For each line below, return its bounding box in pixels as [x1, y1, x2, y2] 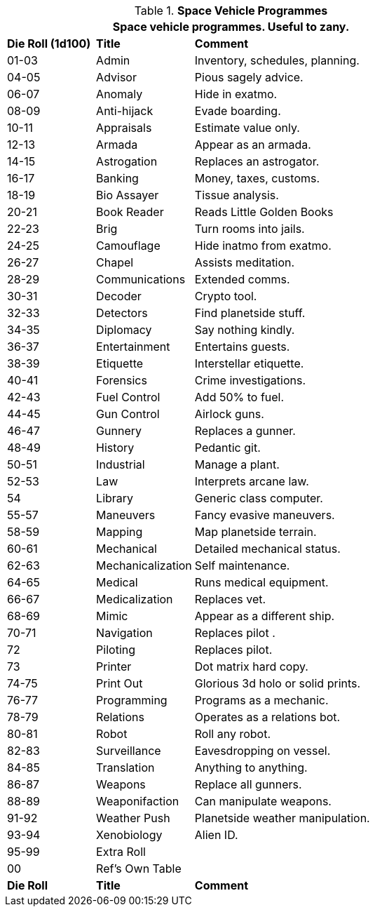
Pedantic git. [194, 441, 261, 455]
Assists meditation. [194, 255, 295, 269]
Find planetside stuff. [194, 306, 306, 320]
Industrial [96, 457, 145, 471]
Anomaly [96, 87, 143, 101]
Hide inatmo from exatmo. [194, 239, 332, 253]
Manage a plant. [194, 457, 280, 471]
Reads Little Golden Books [194, 205, 334, 219]
